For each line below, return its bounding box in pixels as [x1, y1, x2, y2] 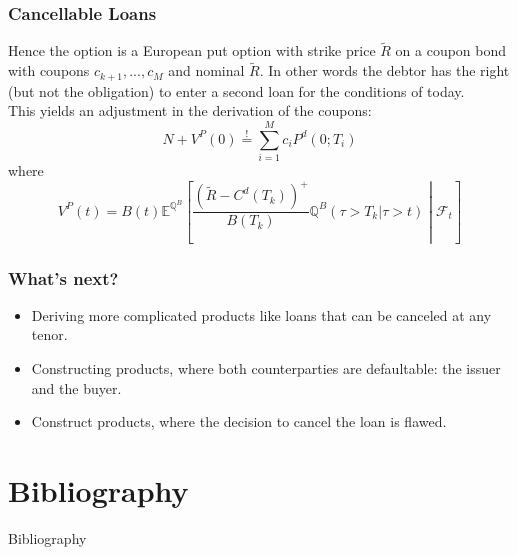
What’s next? [8, 265, 119, 290]
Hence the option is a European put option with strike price [8, 40, 376, 61]
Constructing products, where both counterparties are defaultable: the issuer [31, 358, 501, 379]
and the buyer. [31, 377, 122, 398]
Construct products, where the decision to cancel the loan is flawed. [31, 411, 447, 432]
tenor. [31, 324, 68, 345]
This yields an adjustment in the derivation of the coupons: [8, 100, 372, 121]
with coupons [8, 60, 90, 81]
